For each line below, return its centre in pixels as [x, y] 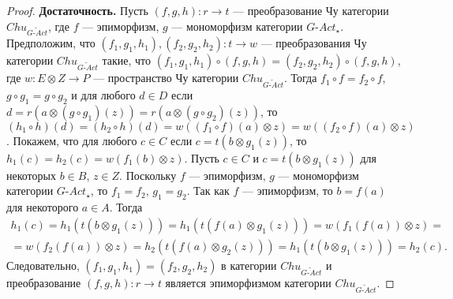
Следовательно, [43, 265]
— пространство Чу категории [166, 78]
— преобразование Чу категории [311, 10]
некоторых [31, 175]
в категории [249, 265]
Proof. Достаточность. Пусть [77, 10]
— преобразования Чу [314, 43]
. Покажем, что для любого [72, 140]
